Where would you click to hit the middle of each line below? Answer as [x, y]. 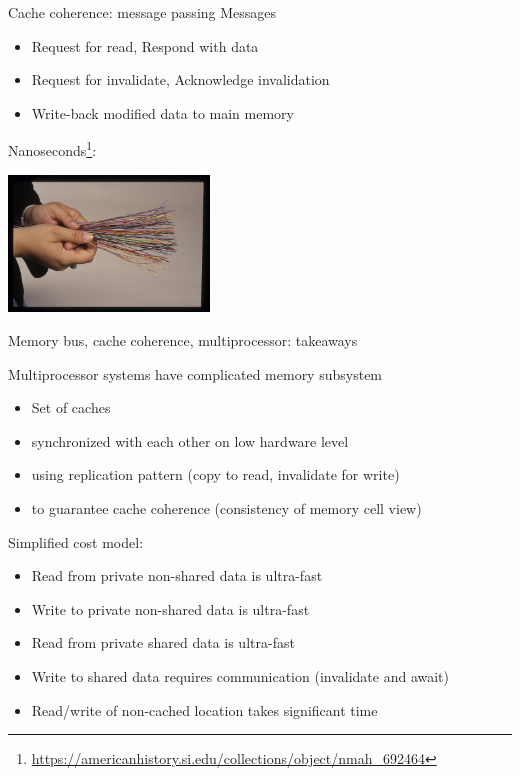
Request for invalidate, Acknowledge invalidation [180, 79]
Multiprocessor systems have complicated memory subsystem [195, 373]
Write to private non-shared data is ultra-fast [170, 608]
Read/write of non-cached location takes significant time [204, 709]
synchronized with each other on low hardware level [190, 440]
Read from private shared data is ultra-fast [163, 642]
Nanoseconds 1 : [52, 149]
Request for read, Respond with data [145, 45]
